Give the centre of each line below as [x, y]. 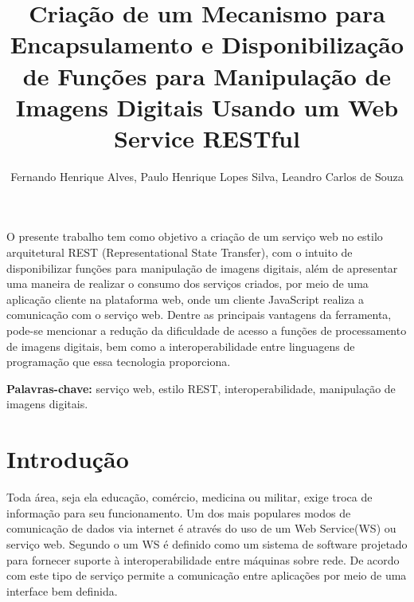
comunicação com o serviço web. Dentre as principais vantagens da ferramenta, [199, 315]
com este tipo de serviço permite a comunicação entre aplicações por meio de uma [207, 575]
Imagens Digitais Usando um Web [207, 106]
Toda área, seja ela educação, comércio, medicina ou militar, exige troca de [189, 497]
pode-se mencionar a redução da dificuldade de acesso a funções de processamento [207, 331]
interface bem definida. [62, 590]
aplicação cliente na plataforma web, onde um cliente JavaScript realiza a [186, 299]
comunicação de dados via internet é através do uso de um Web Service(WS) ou [201, 528]
